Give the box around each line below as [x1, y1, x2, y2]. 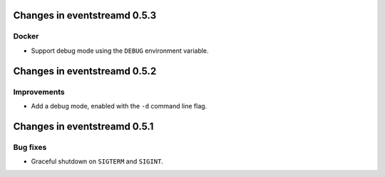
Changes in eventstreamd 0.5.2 [13, 65, 157, 77]
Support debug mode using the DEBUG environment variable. [31, 46, 210, 55]
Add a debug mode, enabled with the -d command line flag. [31, 101, 207, 110]
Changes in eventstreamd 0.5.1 [13, 120, 154, 132]
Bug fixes [13, 142, 47, 152]
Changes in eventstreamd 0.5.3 [13, 9, 157, 21]
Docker [13, 31, 39, 41]
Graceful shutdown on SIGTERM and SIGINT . [31, 157, 164, 166]
